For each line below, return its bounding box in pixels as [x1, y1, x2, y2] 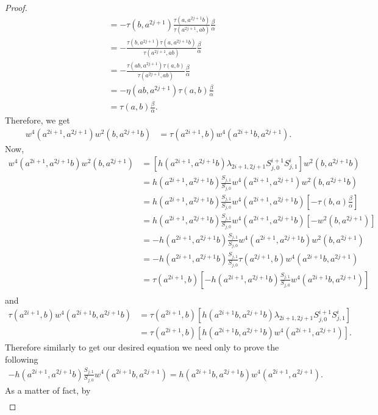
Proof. [5, 1, 27, 13]
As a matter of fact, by [5, 384, 91, 396]
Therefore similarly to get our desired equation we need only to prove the [5, 341, 279, 354]
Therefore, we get [5, 114, 70, 127]
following [5, 352, 38, 365]
